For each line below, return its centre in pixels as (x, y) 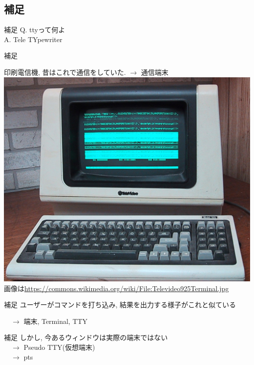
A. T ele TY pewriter (33, 39)
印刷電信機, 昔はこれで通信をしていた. (65, 72)
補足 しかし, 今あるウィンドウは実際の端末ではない (86, 337)
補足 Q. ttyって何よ (35, 30)
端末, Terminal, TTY (56, 321)
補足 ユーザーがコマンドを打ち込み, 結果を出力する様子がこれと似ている (120, 305)
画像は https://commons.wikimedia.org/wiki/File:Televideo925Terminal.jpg (116, 288)
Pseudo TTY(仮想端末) (59, 347)
